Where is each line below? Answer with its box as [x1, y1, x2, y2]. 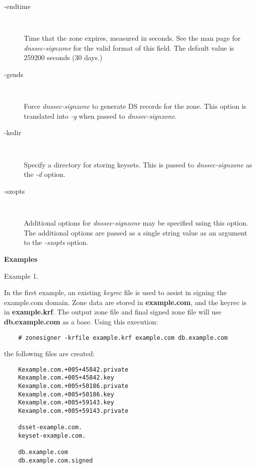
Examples [4, 253, 38, 264]
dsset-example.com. [18, 424, 82, 431]
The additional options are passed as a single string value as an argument [24, 227, 248, 237]
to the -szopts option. [24, 237, 88, 247]
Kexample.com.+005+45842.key [18, 374, 114, 382]
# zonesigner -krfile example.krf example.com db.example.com [18, 334, 228, 341]
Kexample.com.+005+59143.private [18, 407, 128, 415]
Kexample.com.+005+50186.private [18, 383, 128, 390]
